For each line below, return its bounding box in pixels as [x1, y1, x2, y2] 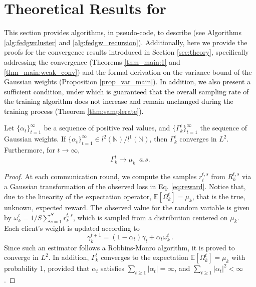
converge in [4, 252, 39, 262]
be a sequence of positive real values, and [44, 122, 170, 133]
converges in [179, 133, 217, 144]
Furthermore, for [4, 145, 55, 155]
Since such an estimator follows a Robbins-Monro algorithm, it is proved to [4, 242, 235, 252]
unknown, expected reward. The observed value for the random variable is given [4, 202, 250, 212]
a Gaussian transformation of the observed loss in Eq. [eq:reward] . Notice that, [4, 181, 246, 192]
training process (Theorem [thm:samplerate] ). [4, 105, 144, 116]
